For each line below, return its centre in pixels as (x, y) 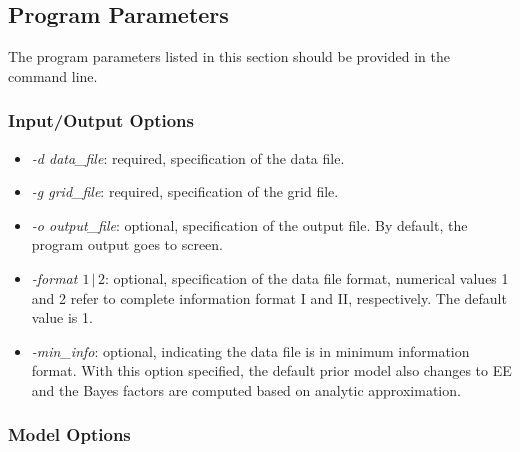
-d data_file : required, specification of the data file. (188, 157)
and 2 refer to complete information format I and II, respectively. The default (269, 297)
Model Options (69, 434)
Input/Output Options (101, 120)
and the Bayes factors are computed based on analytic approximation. (246, 389)
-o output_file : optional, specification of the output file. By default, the (249, 224)
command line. (53, 75)
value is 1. (62, 317)
